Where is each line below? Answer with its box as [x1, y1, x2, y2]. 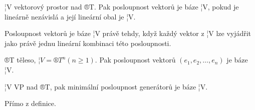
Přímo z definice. [5, 98, 56, 108]
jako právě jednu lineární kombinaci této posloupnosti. [5, 37, 171, 48]
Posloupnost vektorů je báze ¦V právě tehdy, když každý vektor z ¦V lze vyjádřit [5, 28, 251, 38]
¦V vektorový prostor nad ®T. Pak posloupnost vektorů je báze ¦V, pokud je [5, 1, 239, 11]
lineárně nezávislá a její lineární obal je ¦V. [5, 11, 136, 21]
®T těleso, [5, 54, 36, 65]
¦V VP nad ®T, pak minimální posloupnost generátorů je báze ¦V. [5, 81, 208, 91]
